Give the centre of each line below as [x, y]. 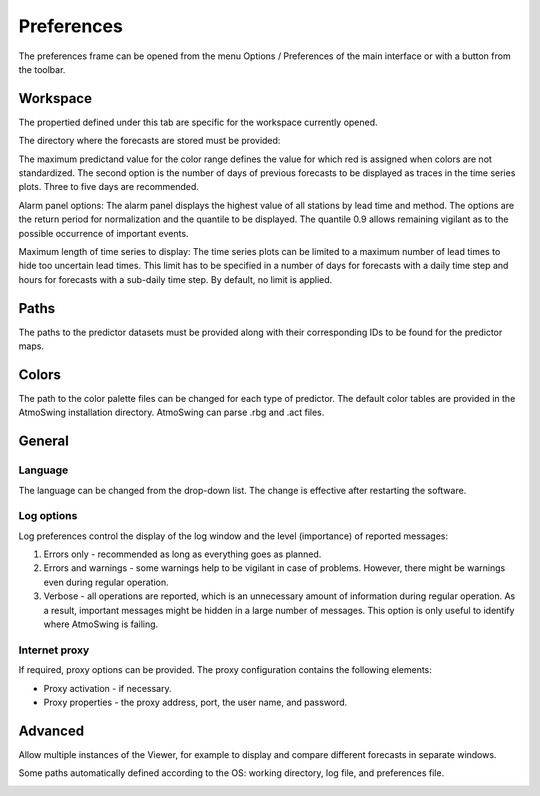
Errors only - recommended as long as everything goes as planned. [182, 554]
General [44, 441]
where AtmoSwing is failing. [101, 624]
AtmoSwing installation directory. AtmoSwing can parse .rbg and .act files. [171, 412]
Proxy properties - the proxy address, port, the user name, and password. [195, 702]
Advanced [51, 730]
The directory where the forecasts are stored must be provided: [149, 141]
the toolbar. [42, 69]
